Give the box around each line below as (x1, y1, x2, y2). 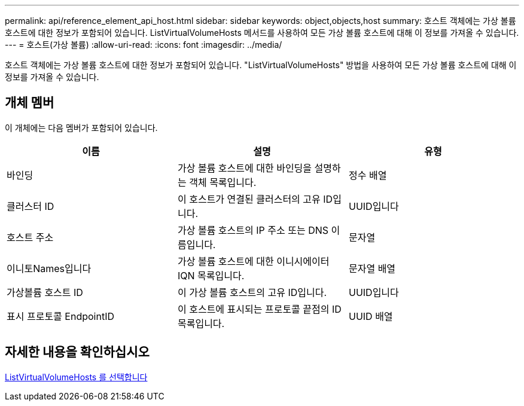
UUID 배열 (348, 310, 393, 322)
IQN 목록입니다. (177, 269, 245, 282)
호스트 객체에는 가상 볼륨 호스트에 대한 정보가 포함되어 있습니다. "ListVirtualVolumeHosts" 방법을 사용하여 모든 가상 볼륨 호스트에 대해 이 (5, 60, 517, 70)
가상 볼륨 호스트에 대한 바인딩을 (177, 161, 312, 174)
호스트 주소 (7, 231, 54, 243)
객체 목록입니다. (189, 176, 257, 188)
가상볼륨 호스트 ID (7, 286, 83, 298)
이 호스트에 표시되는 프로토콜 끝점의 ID (177, 303, 342, 315)
